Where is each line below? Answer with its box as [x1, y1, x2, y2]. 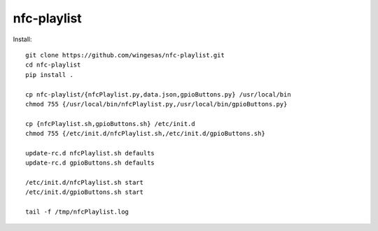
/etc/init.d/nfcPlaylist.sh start [25, 178, 143, 187]
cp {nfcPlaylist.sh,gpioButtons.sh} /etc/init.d [25, 120, 195, 127]
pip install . [25, 71, 73, 78]
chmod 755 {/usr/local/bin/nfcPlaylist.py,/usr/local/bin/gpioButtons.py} [25, 100, 288, 108]
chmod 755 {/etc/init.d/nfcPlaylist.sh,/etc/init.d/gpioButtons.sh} [25, 129, 265, 138]
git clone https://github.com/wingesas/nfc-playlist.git [25, 51, 225, 59]
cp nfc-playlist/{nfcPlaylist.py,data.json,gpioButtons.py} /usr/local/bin [25, 90, 291, 98]
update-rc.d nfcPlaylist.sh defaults [25, 149, 155, 157]
